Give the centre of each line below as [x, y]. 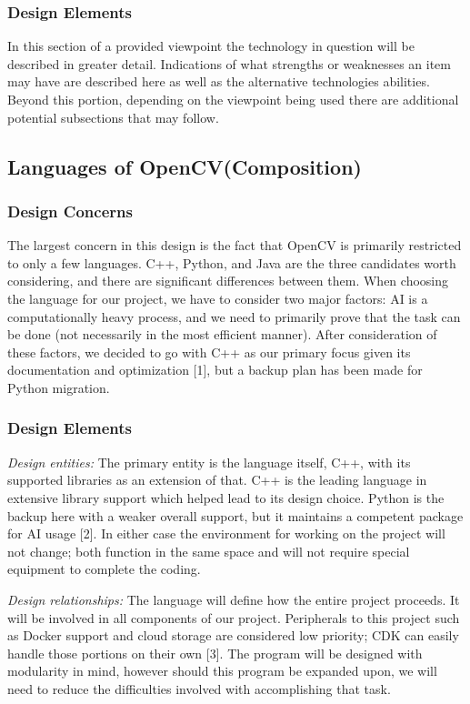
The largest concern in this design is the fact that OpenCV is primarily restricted [235, 245]
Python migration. [59, 387]
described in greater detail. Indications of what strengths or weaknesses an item [229, 63]
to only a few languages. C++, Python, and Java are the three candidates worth [232, 262]
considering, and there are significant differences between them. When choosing [228, 281]
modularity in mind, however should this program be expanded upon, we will [222, 671]
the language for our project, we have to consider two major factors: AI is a [218, 298]
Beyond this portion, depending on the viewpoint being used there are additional [233, 99]
